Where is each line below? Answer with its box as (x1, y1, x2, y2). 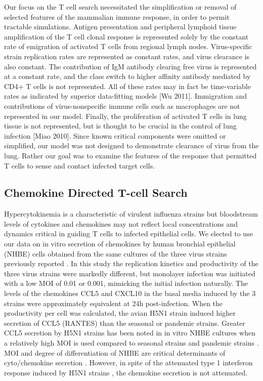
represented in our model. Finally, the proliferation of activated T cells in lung (4, 110, 247, 121)
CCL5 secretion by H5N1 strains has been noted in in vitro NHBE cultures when (4, 327, 255, 338)
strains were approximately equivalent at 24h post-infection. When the (4, 298, 223, 308)
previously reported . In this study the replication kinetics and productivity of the (4, 258, 258, 269)
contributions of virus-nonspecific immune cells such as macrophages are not (4, 100, 240, 111)
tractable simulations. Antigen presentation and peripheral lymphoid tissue (4, 21, 237, 32)
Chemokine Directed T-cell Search (4, 185, 188, 200)
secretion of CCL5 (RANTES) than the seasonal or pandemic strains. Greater (4, 317, 245, 328)
